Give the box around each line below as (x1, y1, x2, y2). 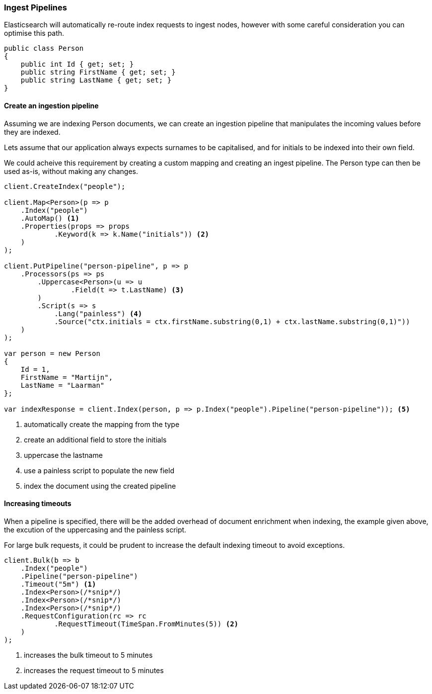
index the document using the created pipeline (24, 481, 176, 490)
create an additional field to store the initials (24, 435, 167, 444)
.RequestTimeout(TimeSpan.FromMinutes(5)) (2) (54, 619, 239, 628)
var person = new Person (4, 349, 100, 357)
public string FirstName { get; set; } (20, 68, 176, 77)
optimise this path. (4, 29, 65, 38)
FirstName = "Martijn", (20, 373, 113, 381)
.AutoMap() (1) (20, 214, 79, 222)
